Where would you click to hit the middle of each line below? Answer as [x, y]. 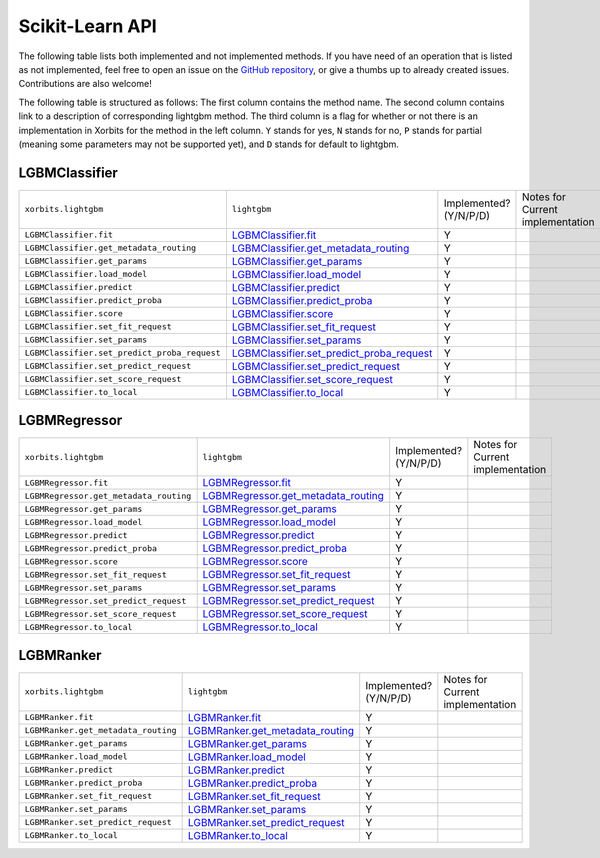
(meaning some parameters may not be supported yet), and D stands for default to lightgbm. [209, 144]
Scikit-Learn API [87, 26]
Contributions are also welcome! [85, 84]
